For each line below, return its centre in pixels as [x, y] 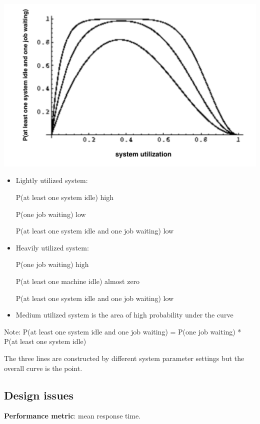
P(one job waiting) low [51, 214]
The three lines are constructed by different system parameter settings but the [124, 358]
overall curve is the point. [43, 368]
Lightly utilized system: [52, 180]
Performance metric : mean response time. [72, 416]
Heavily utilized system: [52, 247]
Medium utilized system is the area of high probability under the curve [124, 315]
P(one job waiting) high [52, 264]
